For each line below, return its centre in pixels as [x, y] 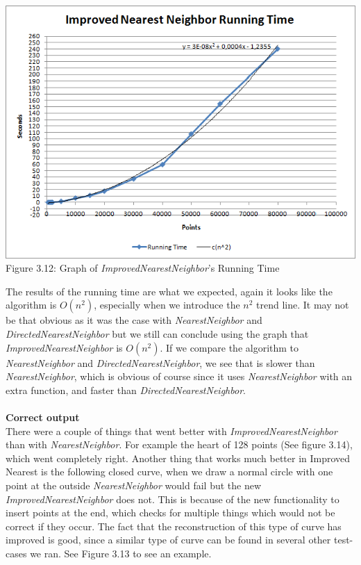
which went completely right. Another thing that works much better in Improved [178, 458]
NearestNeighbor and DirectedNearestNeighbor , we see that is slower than [160, 362]
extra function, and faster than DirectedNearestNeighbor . [126, 390]
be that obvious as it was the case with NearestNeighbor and [134, 320]
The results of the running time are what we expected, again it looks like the [169, 291]
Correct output [43, 417]
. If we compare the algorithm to [229, 347]
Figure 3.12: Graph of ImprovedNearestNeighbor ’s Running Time [143, 268]
